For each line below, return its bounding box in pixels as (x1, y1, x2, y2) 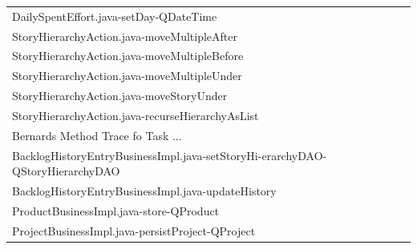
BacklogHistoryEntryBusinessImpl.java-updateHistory (12, 183, 277, 199)
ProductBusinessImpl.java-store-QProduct (12, 202, 220, 219)
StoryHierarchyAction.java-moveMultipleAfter (12, 27, 237, 44)
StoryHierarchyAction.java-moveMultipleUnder (12, 67, 242, 84)
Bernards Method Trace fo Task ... (12, 127, 182, 143)
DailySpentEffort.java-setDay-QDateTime (12, 7, 217, 24)
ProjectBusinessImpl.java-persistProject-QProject (12, 222, 256, 239)
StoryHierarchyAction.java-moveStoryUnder (12, 87, 228, 104)
